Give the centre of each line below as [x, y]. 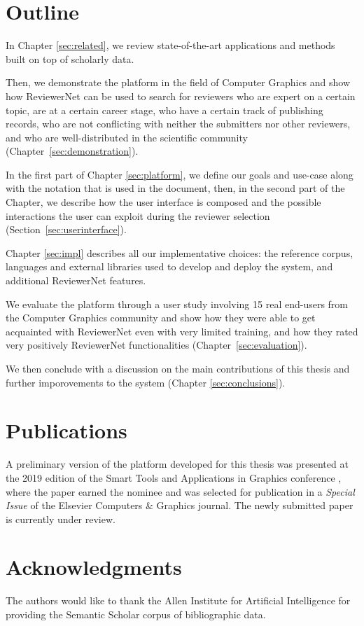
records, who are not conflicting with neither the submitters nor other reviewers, [178, 124]
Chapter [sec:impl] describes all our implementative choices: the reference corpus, [180, 252]
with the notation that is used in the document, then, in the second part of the [175, 188]
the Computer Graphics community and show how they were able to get [161, 318]
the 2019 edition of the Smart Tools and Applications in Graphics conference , [174, 477]
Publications [66, 430]
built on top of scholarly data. [70, 58]
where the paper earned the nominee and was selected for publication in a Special [180, 491]
